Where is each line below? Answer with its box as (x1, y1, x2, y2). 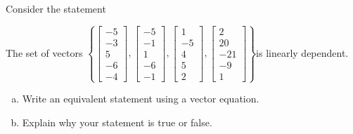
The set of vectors (6, 45, 83, 60)
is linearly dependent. (256, 45, 349, 60)
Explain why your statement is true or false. (22, 114, 212, 129)
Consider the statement (6, 1, 106, 15)
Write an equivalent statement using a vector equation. (22, 91, 259, 106)
